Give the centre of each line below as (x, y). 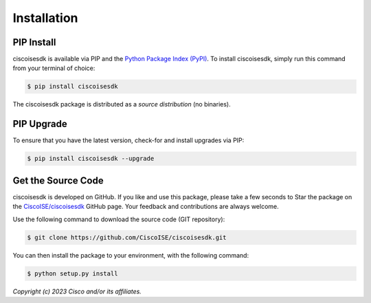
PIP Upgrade (40, 124)
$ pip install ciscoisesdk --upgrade (91, 159)
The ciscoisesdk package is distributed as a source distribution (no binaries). (122, 104)
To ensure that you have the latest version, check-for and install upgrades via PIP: (128, 140)
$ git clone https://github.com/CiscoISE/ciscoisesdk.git (127, 237)
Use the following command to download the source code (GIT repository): (119, 219)
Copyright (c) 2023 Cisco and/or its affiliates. (77, 291)
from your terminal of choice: (54, 68)
